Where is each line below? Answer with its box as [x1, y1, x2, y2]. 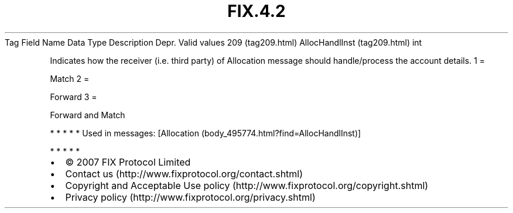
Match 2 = [50, 73, 90, 84]
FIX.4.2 [227, 1, 286, 21]
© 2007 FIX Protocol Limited [65, 156, 191, 168]
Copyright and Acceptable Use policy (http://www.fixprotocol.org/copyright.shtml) [65, 179, 429, 191]
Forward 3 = [50, 91, 97, 102]
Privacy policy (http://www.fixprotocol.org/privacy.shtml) [65, 191, 316, 203]
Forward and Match [50, 109, 125, 120]
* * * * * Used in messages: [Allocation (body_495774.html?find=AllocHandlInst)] [50, 128, 361, 138]
